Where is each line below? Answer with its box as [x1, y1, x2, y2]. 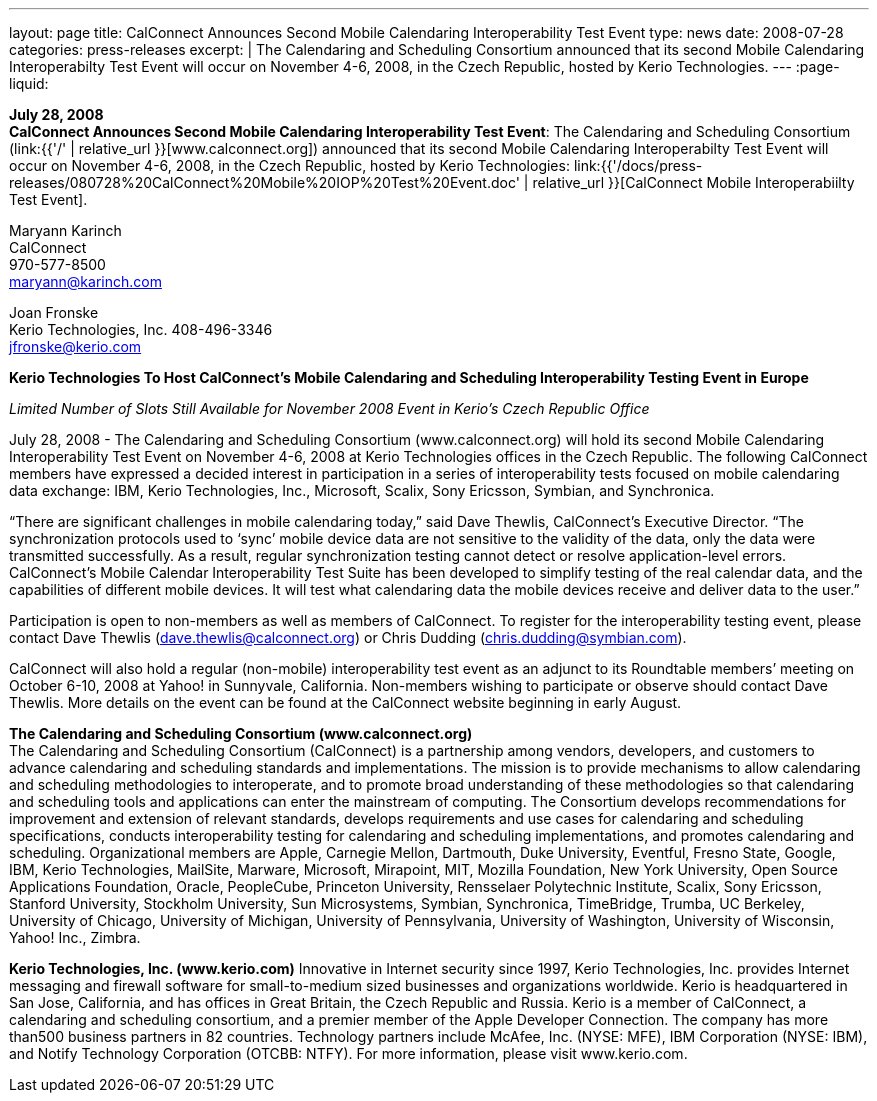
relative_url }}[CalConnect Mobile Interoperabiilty [532, 174, 855, 191]
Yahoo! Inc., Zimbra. [9, 929, 141, 946]
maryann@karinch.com [9, 273, 162, 290]
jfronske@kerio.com [9, 338, 142, 355]
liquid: [9, 75, 49, 92]
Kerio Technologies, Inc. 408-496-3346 [9, 321, 273, 338]
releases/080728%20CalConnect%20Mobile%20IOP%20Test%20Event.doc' [9, 174, 520, 191]
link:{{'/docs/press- [573, 157, 703, 174]
